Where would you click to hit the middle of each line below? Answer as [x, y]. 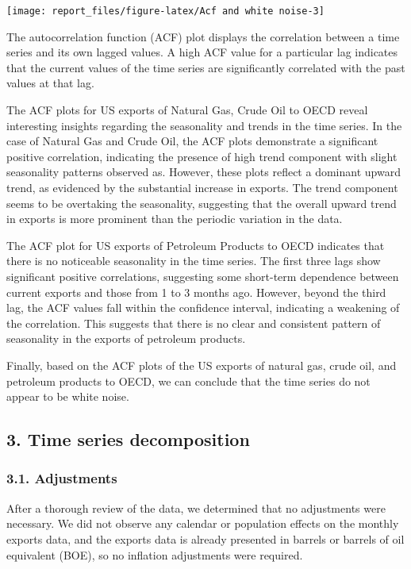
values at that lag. [50, 83]
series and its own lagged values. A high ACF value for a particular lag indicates [202, 52]
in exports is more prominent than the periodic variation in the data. [175, 219]
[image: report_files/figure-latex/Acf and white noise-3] [165, 11]
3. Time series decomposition [128, 439]
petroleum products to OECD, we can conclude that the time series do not [188, 381]
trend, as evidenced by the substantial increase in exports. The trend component [202, 187]
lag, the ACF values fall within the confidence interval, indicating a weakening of [203, 308]
